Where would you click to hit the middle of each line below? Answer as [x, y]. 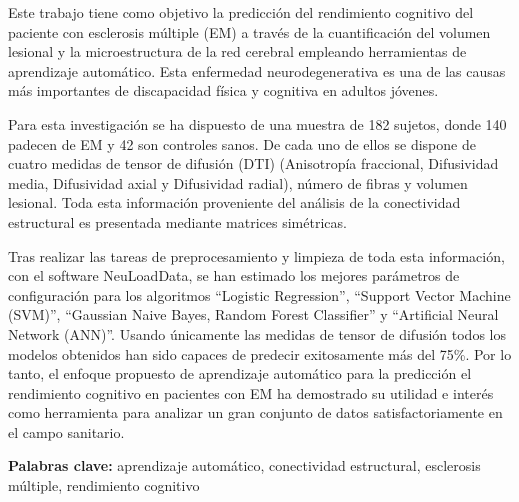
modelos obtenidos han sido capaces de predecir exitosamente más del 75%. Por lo [260, 353]
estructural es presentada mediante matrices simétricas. [177, 221]
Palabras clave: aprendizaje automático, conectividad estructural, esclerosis [244, 465]
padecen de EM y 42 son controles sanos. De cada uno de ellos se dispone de [242, 143]
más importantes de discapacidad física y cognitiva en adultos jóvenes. [223, 90]
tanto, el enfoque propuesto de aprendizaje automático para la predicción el [240, 373]
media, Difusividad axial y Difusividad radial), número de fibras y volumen [238, 182]
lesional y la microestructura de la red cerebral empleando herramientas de [237, 51]
